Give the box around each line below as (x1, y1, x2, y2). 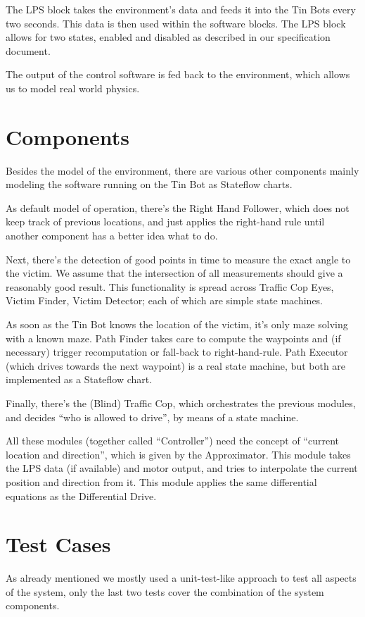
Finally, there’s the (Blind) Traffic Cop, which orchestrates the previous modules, (6, 396, 356, 410)
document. (6, 43, 51, 58)
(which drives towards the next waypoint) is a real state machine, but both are (6, 358, 346, 373)
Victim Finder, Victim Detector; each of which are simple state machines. (6, 293, 324, 308)
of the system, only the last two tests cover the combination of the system (6, 584, 324, 599)
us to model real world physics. (6, 80, 140, 95)
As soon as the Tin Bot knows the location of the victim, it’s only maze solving (6, 317, 348, 332)
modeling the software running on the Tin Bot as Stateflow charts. (6, 177, 293, 192)
